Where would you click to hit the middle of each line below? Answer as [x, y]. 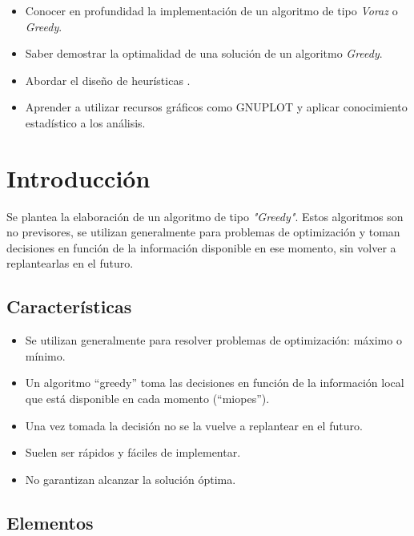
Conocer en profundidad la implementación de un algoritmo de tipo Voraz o [211, 10]
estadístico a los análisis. [85, 122]
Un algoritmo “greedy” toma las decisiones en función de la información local [215, 383]
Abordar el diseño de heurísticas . [108, 80]
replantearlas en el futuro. [70, 263]
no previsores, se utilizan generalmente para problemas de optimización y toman [203, 232]
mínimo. [45, 355]
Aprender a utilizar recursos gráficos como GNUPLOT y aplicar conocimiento [216, 107]
